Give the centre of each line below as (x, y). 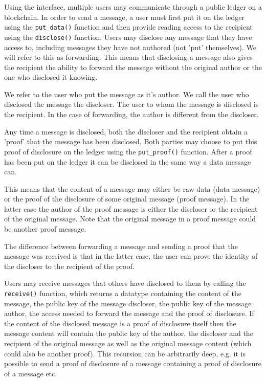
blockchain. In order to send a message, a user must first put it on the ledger (125, 17)
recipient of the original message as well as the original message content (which (128, 343)
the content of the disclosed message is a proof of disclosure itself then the (120, 323)
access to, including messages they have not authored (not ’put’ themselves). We (130, 47)
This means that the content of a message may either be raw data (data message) (132, 188)
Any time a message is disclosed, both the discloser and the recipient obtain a (126, 131)
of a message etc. (31, 373)
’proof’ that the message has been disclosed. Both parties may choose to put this (131, 141)
